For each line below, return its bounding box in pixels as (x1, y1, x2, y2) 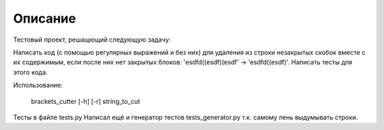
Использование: (13, 81, 63, 90)
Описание (13, 11, 76, 26)
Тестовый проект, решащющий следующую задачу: (13, 35, 171, 44)
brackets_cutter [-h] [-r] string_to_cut (31, 97, 140, 105)
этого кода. (13, 68, 48, 76)
